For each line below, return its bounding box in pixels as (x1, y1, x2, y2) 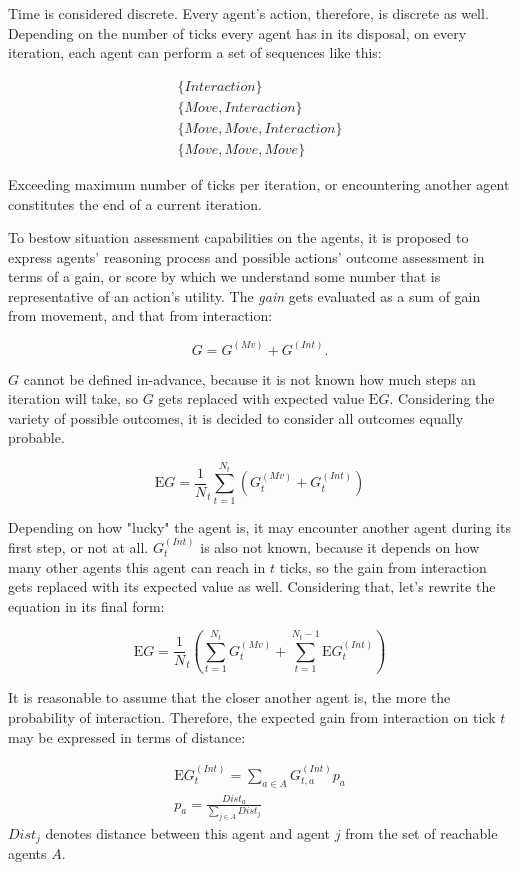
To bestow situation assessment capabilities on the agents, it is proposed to (8, 227, 469, 248)
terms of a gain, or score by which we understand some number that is (8, 266, 441, 287)
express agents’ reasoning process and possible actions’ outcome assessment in (8, 246, 485, 267)
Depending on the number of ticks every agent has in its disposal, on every (8, 22, 467, 43)
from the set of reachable (345, 822, 498, 843)
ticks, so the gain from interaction (279, 556, 487, 577)
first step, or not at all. (8, 537, 149, 558)
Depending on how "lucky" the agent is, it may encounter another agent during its (8, 516, 511, 537)
